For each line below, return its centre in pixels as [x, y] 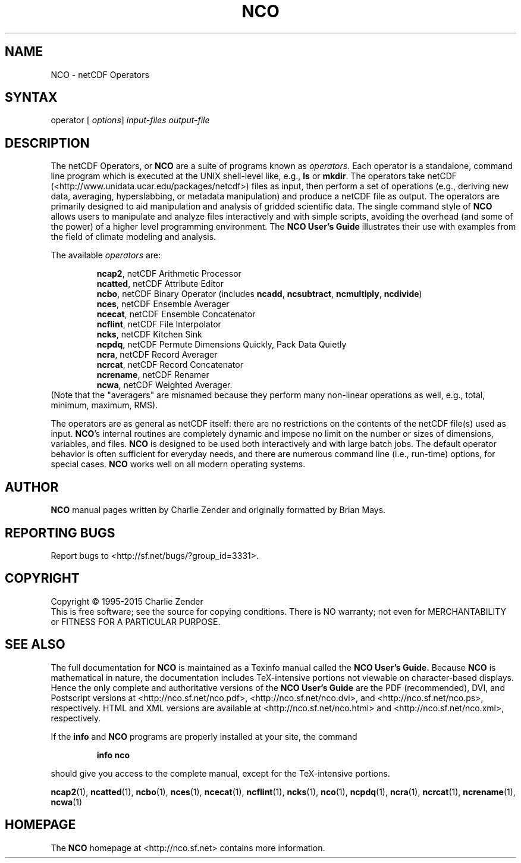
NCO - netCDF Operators [100, 74]
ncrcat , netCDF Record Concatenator [170, 365]
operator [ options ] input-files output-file [130, 120]
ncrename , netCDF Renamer [153, 375]
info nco [113, 755]
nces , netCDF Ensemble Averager [163, 304]
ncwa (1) [67, 802]
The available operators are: [106, 255]
